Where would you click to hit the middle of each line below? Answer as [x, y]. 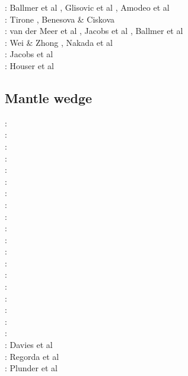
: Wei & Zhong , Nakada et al [59, 42]
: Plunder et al [31, 368]
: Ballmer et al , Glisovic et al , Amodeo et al [87, 7]
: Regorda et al [32, 356]
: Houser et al [29, 65]
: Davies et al [29, 345]
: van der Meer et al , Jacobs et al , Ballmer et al [94, 31]
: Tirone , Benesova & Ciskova [60, 19]
